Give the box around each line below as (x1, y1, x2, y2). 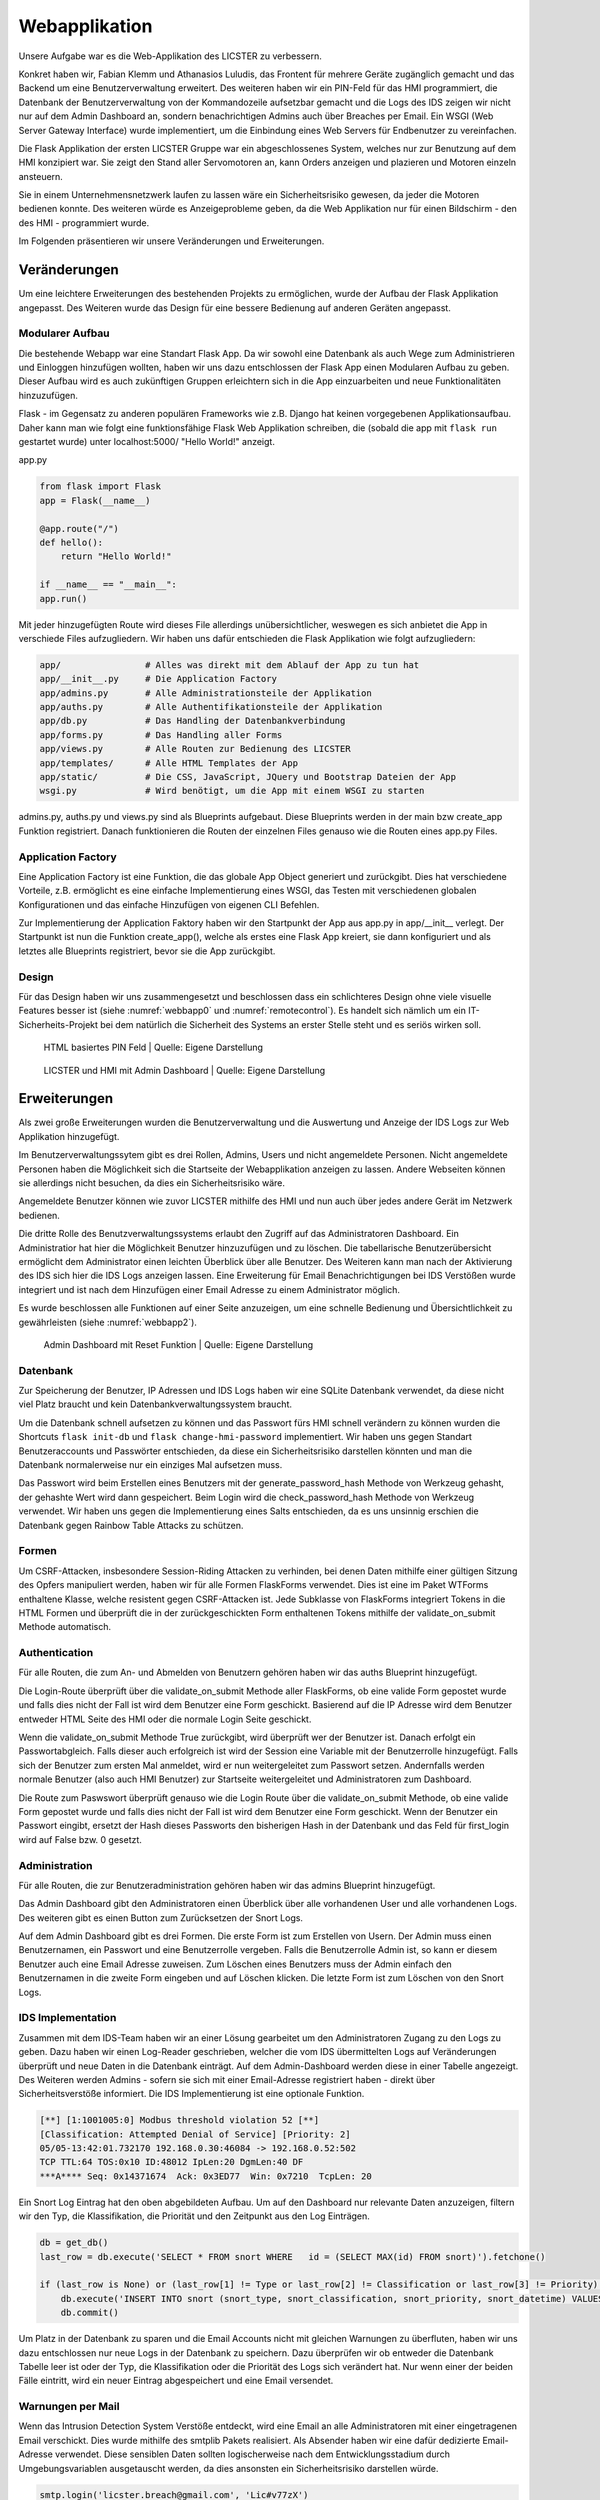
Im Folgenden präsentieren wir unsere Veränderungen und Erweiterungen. (18, 235, 325, 247)
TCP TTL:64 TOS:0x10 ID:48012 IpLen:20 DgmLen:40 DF (39, 2156, 304, 2168)
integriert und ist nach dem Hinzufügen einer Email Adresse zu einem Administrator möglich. (18, 1283, 400, 1295)
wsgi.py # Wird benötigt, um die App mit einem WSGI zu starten (39, 785, 425, 797)
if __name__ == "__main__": (39, 579, 177, 590)
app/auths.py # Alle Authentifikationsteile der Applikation (39, 701, 383, 713)
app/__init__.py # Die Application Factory (39, 673, 277, 685)
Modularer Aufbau (18, 326, 110, 340)
